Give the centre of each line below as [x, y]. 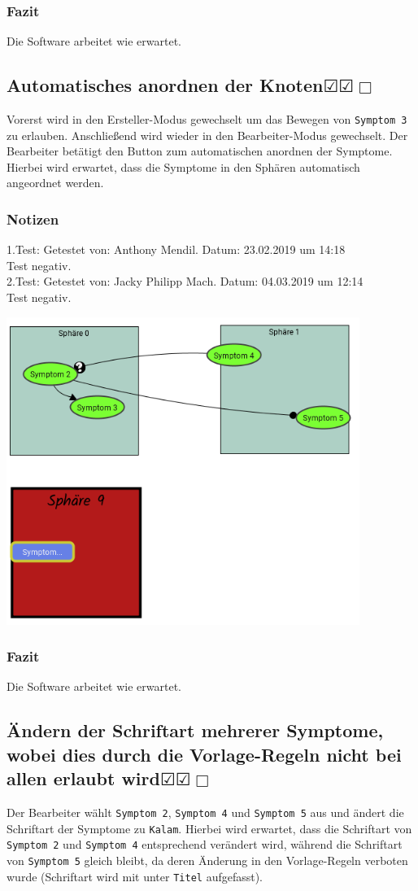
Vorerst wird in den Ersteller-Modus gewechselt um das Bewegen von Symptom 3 [207, 119]
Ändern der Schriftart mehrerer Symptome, [195, 730]
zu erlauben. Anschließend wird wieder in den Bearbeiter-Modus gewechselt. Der [207, 135]
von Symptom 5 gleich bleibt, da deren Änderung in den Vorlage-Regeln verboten [207, 860]
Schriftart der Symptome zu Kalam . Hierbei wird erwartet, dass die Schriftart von [209, 828]
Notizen [33, 218]
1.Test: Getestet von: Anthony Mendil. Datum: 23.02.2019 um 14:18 [176, 249]
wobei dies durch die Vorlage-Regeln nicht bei [204, 754]
